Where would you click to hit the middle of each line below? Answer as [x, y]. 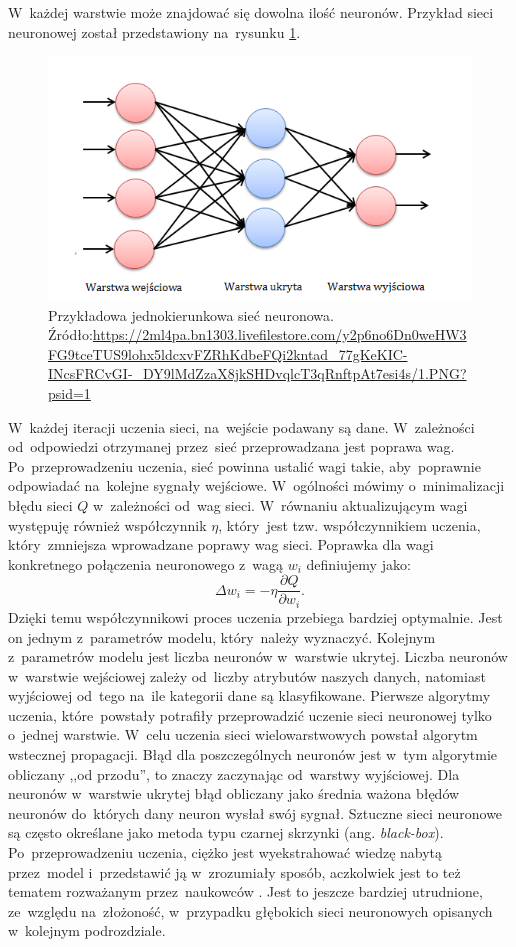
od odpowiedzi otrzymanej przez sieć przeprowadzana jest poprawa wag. [231, 446]
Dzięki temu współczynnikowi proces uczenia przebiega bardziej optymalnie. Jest [255, 616]
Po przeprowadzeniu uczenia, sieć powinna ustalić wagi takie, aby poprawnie [244, 465]
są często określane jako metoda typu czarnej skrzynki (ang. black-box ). [226, 832]
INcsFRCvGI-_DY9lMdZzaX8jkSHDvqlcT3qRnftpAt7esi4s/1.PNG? [257, 373]
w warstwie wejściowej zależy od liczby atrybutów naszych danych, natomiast [247, 675]
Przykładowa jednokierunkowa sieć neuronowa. [191, 314]
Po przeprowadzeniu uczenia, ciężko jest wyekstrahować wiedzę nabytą [225, 852]
